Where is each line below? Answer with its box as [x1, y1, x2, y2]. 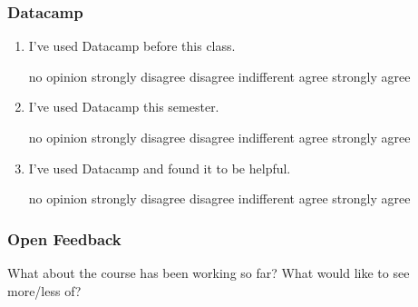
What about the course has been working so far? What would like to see [7, 263, 410, 282]
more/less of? [7, 281, 82, 300]
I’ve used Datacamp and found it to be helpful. [28, 158, 291, 177]
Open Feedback [7, 227, 122, 250]
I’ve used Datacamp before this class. [28, 36, 236, 55]
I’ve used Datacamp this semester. [28, 97, 219, 116]
